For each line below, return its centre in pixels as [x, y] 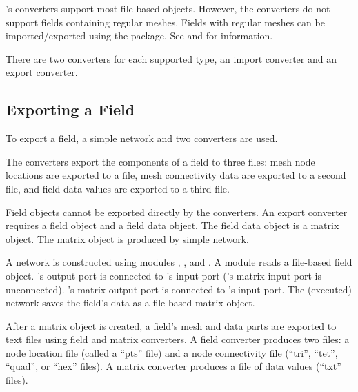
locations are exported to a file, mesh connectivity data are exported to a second [176, 175]
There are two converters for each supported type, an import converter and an [171, 58]
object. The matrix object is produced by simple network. [127, 238]
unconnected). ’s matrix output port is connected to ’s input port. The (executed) [179, 289]
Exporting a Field [70, 109]
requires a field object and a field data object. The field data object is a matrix [172, 225]
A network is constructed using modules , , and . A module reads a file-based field [179, 262]
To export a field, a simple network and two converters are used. [142, 138]
